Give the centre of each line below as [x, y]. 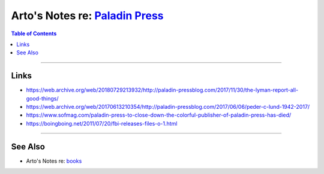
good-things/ [42, 98]
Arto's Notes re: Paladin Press [87, 16]
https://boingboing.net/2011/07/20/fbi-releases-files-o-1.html [102, 123]
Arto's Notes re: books [54, 161]
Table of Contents [34, 33]
